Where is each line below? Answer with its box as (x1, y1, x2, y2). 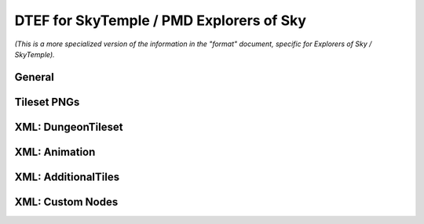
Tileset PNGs (14, 95, 80, 109)
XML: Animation (14, 145, 96, 158)
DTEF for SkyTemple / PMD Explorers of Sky (14, 12, 306, 29)
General (14, 70, 55, 84)
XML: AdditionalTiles (14, 170, 120, 183)
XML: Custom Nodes (14, 195, 119, 208)
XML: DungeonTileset (14, 120, 123, 133)
